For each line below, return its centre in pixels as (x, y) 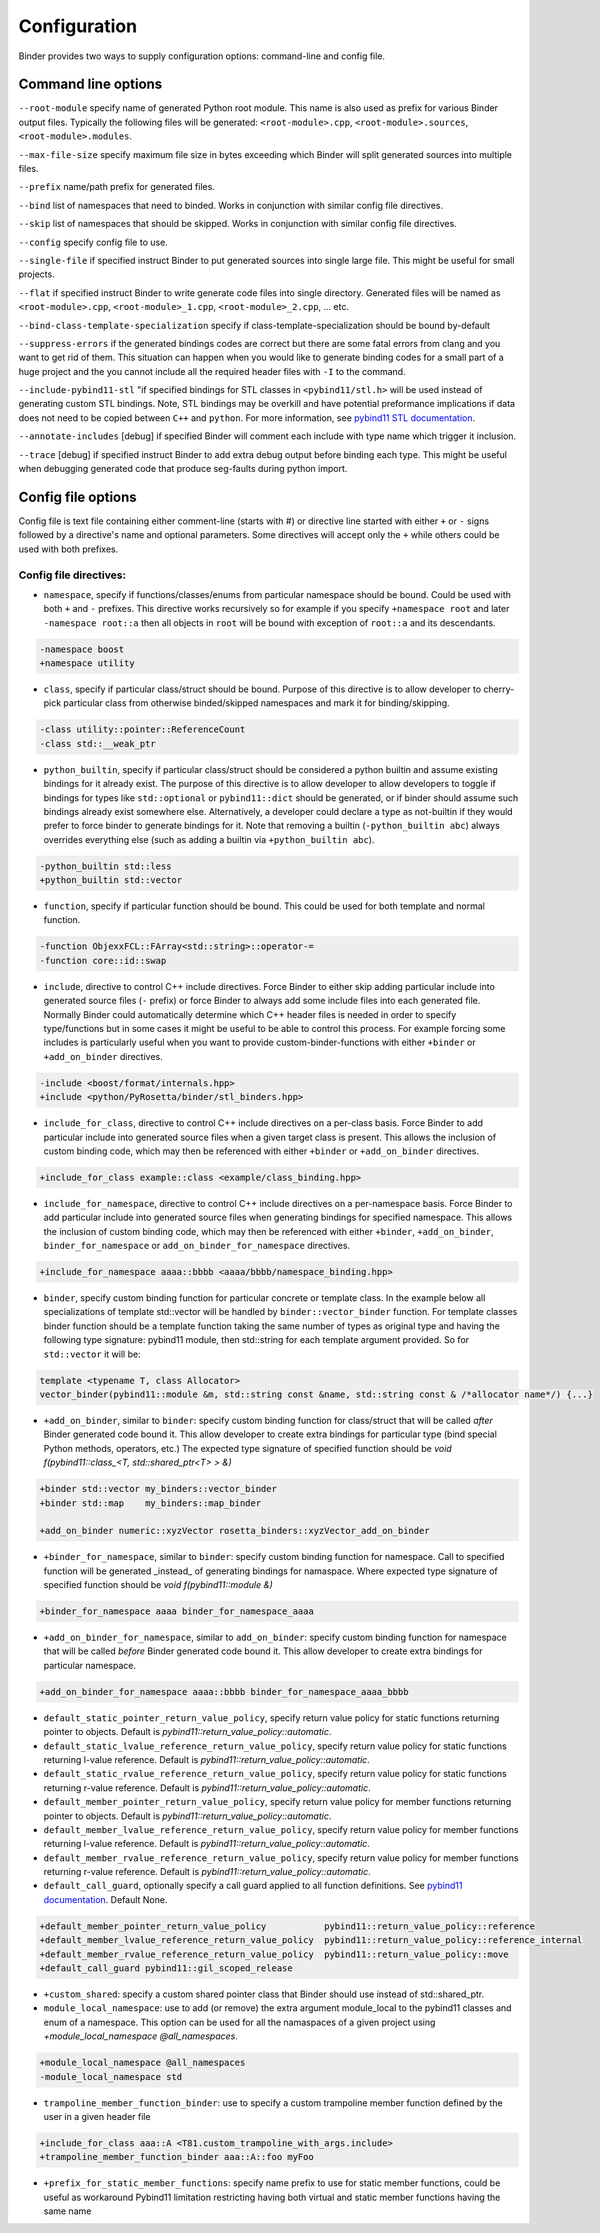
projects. (36, 274)
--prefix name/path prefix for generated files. (116, 187)
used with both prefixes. (68, 549)
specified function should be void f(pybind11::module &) (158, 1585)
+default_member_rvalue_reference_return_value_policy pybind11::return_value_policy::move (274, 1954)
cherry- (499, 689)
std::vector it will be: (92, 1354)
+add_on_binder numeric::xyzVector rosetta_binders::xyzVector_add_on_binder (234, 1531)
